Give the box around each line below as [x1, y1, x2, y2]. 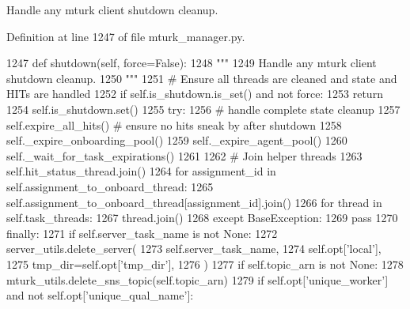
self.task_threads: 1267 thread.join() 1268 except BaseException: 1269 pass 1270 [6, 209, 398, 226]
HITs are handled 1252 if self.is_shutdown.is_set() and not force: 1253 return [6, 85, 383, 102]
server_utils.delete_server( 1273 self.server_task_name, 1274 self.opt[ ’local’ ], [6, 240, 382, 257]
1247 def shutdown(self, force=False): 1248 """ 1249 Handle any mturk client [6, 55, 377, 71]
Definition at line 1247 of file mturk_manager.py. [6, 28, 245, 44]
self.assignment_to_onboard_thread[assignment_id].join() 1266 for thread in [6, 194, 382, 210]
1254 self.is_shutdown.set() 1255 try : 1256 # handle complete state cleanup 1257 [6, 100, 401, 117]
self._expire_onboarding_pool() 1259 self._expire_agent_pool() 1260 [6, 132, 347, 149]
